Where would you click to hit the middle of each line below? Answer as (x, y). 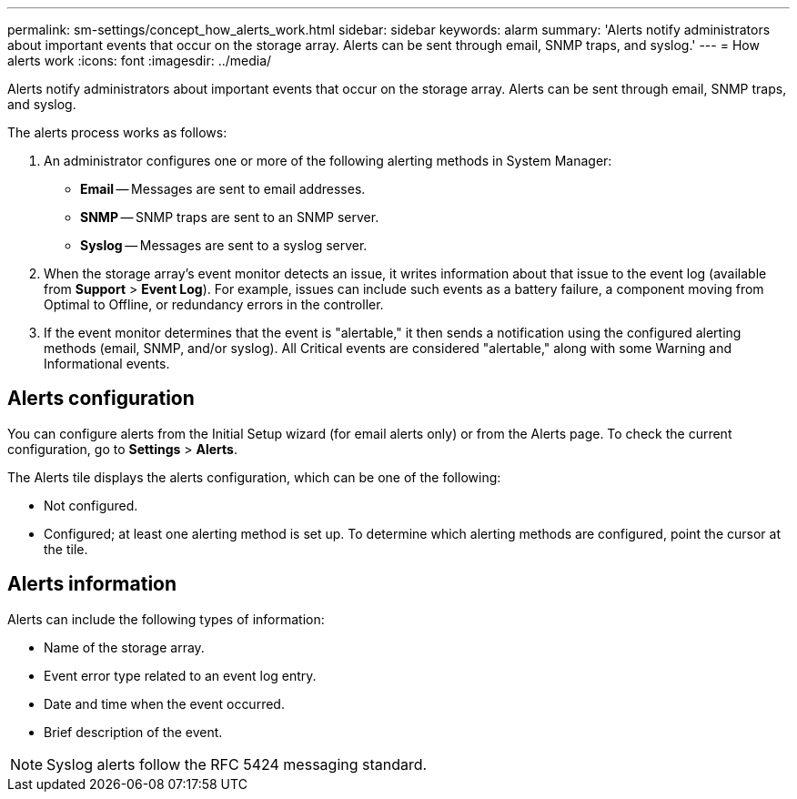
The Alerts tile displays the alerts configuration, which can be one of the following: (254, 477)
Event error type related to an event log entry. (180, 675)
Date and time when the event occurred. (164, 703)
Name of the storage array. (124, 647)
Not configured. (91, 505)
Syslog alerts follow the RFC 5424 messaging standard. (237, 764)
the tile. (66, 549)
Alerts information (92, 584)
